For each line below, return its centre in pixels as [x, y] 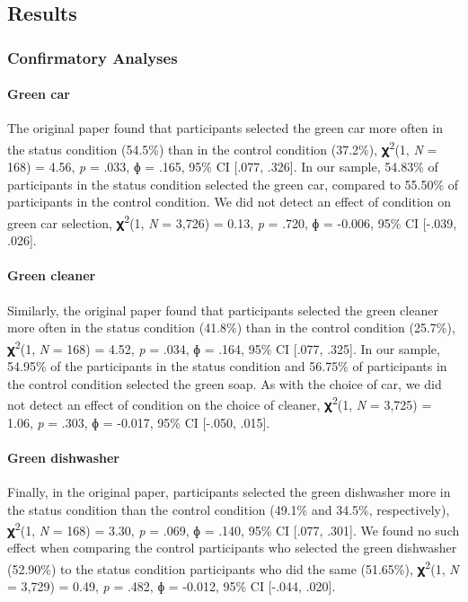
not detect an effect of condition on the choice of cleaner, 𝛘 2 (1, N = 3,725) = [220, 403]
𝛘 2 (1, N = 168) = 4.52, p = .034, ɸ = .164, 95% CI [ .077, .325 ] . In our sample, [224, 347]
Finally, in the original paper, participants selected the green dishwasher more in [229, 491]
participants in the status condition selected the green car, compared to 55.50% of [233, 184]
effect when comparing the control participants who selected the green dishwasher [232, 548]
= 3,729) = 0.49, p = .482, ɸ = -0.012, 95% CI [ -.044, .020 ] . [172, 586]
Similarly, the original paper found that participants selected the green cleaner [223, 310]
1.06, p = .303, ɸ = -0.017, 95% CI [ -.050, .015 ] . [139, 422]
